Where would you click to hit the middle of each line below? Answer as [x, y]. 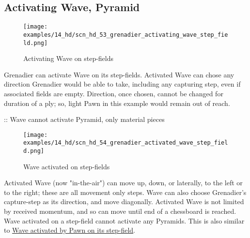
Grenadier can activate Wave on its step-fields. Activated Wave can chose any [119, 74]
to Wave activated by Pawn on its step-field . [70, 230]
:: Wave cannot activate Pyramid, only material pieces [84, 119]
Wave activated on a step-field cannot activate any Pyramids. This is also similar [124, 220]
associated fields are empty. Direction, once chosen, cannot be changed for [114, 93]
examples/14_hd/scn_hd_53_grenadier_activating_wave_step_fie [126, 35]
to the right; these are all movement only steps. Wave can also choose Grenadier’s [125, 192]
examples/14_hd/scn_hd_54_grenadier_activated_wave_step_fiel [126, 143]
